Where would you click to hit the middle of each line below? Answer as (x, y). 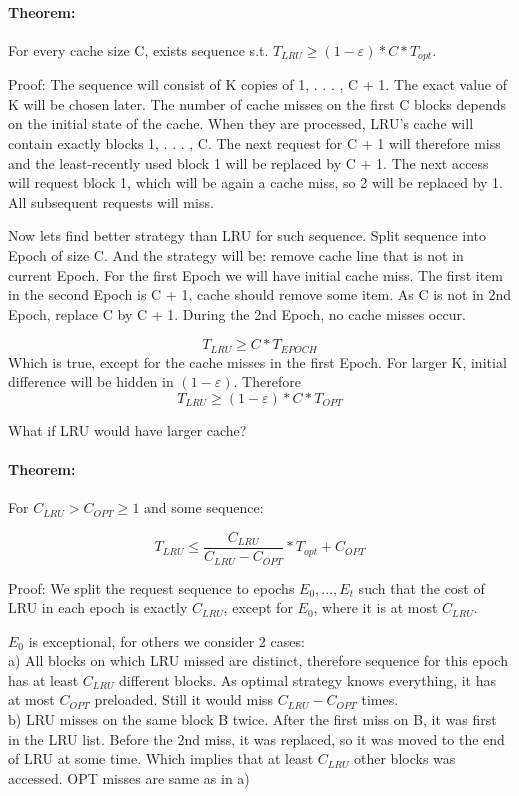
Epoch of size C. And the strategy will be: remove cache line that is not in (236, 255)
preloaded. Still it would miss (184, 699)
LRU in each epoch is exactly (98, 607)
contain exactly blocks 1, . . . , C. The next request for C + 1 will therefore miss (254, 143)
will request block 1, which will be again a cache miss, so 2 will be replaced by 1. (255, 182)
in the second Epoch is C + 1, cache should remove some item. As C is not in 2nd (260, 294)
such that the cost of (421, 587)
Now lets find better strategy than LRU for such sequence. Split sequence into (247, 235)
